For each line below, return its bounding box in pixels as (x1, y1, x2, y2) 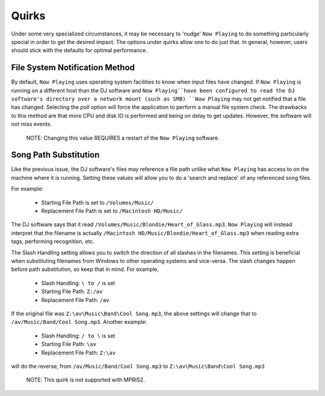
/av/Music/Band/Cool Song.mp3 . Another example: (11, 318, 147, 326)
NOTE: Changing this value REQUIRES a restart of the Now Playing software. (26, 134, 220, 141)
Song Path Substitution (11, 150, 100, 160)
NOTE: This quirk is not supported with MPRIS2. (26, 376, 145, 383)
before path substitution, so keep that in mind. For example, (11, 265, 159, 273)
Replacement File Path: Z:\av (41, 349, 116, 356)
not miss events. (11, 120, 52, 128)
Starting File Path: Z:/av (41, 288, 103, 295)
